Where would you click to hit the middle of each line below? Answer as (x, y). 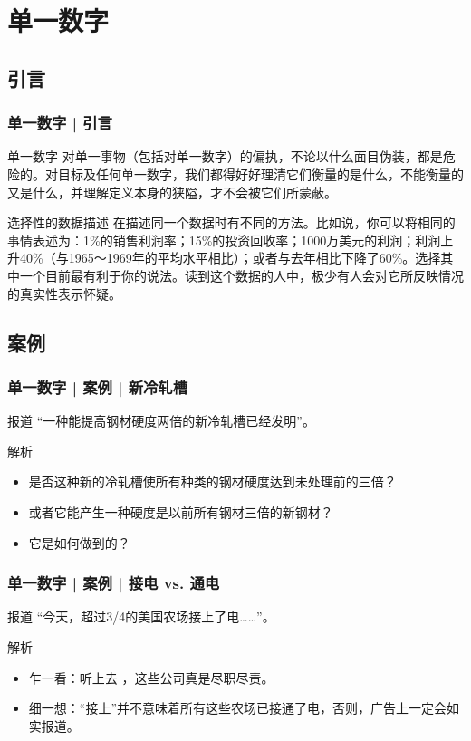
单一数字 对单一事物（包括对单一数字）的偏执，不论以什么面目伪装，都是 (225, 156)
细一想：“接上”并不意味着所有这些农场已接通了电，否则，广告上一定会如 (244, 708)
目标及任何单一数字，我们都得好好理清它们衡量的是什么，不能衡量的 (260, 173)
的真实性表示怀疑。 (64, 293)
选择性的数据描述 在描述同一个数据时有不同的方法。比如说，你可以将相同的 (231, 222)
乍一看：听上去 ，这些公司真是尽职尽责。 (151, 677)
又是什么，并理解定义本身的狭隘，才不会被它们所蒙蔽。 (172, 192)
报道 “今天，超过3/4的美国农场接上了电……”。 (141, 616)
